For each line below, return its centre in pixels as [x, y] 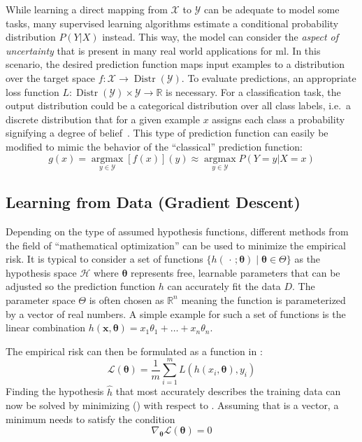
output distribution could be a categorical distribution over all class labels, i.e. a [179, 105]
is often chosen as [126, 299]
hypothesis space [41, 272]
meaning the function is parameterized [263, 299]
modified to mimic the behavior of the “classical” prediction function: [154, 146]
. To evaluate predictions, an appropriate [269, 77]
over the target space [51, 77]
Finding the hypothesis [55, 391]
